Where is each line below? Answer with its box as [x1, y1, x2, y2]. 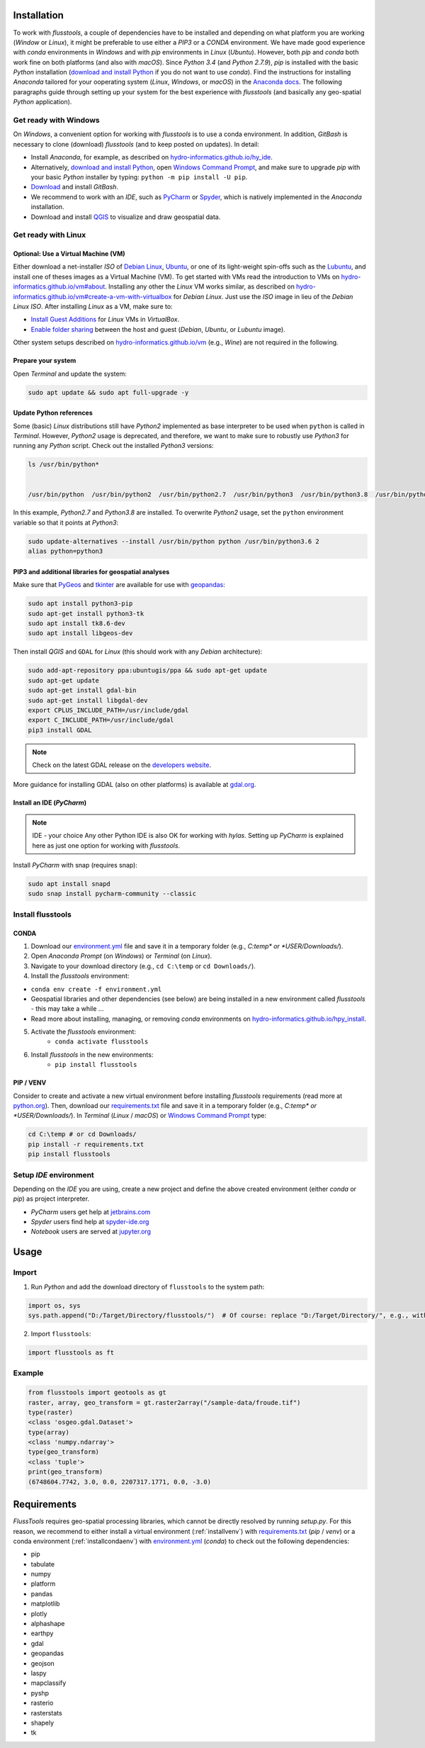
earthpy [30, 1629, 54, 1637]
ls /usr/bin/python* [28, 461, 99, 469]
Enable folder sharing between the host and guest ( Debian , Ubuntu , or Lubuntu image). [30, 325, 286, 333]
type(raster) [28, 1408, 74, 1416]
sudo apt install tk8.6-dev [28, 620, 125, 627]
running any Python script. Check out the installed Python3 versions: [13, 442, 214, 450]
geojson [30, 1659, 55, 1667]
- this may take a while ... [30, 1004, 104, 1013]
